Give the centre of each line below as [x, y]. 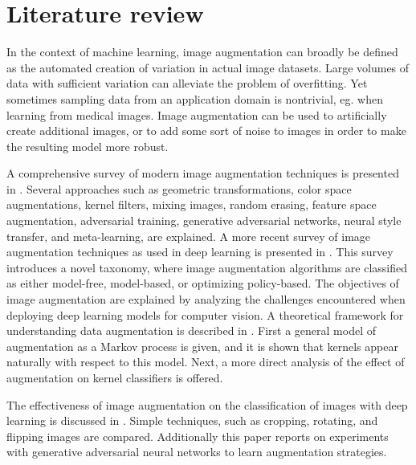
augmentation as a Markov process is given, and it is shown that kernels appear [202, 346]
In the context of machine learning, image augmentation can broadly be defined [202, 52]
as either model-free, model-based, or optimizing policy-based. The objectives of [203, 283]
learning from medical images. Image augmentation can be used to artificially [197, 114]
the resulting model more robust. [88, 146]
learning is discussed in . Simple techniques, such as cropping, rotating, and [192, 420]
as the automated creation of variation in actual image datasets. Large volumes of [208, 67]
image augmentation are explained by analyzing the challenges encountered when [206, 299]
